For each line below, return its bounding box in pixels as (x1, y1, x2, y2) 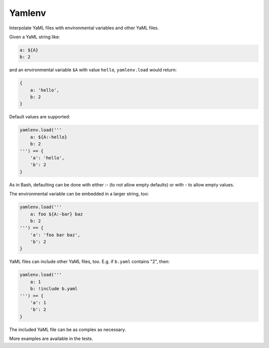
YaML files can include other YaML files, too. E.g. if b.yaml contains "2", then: (9, 259, 170, 264)
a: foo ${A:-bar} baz (30, 211, 83, 217)
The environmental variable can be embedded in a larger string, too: (9, 191, 149, 197)
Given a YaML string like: (9, 34, 60, 40)
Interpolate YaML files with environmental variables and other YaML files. (9, 25, 159, 31)
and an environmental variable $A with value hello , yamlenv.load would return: (9, 67, 177, 73)
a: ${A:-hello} (30, 134, 67, 140)
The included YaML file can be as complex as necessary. (9, 326, 127, 333)
